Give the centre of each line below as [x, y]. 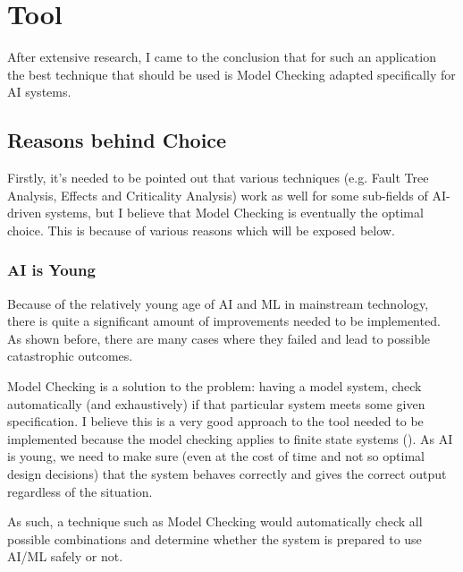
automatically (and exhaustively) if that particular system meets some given [216, 403]
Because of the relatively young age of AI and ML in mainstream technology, [218, 303]
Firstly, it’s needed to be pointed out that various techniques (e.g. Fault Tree [218, 178]
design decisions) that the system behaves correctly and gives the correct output [227, 474]
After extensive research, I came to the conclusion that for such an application [222, 57]
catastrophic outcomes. [70, 356]
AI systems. [39, 92]
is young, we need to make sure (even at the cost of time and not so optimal [216, 456]
